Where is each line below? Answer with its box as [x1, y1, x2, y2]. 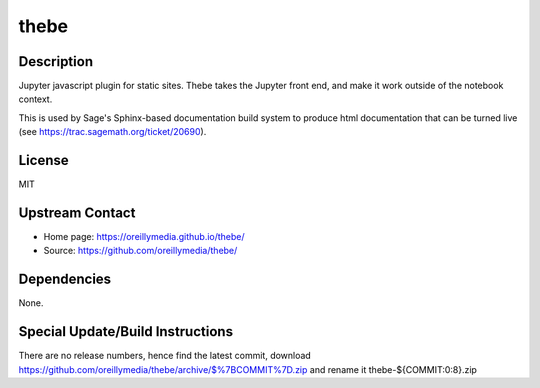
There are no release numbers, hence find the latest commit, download [18, 350, 312, 362]
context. [18, 93, 53, 105]
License [18, 152, 69, 169]
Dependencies [18, 271, 112, 288]
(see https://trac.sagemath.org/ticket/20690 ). [18, 126, 207, 138]
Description [18, 53, 94, 70]
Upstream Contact [18, 204, 136, 221]
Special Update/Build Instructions [18, 323, 234, 340]
